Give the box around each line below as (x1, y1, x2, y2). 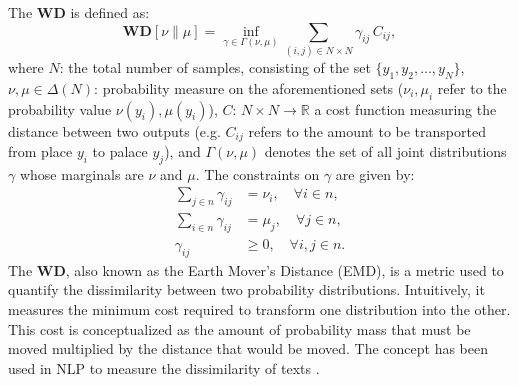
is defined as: (70, 2, 150, 22)
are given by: (335, 163, 415, 184)
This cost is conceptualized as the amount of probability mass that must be (8, 318, 471, 339)
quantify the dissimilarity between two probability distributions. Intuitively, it (8, 279, 485, 300)
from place (8, 140, 73, 161)
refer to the (437, 77, 507, 98)
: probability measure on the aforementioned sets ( (94, 77, 404, 98)
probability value (8, 98, 112, 119)
